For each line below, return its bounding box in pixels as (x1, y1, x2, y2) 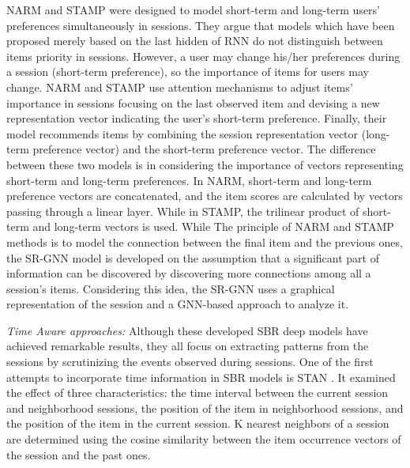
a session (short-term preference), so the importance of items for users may (6, 63, 369, 80)
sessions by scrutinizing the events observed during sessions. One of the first (6, 353, 374, 370)
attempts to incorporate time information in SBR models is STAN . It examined (6, 368, 396, 385)
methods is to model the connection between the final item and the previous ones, (6, 233, 403, 250)
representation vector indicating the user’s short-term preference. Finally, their (6, 110, 387, 126)
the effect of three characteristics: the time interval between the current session (6, 384, 389, 401)
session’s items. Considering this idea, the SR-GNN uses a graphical (6, 280, 335, 296)
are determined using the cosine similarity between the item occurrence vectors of (6, 431, 401, 447)
